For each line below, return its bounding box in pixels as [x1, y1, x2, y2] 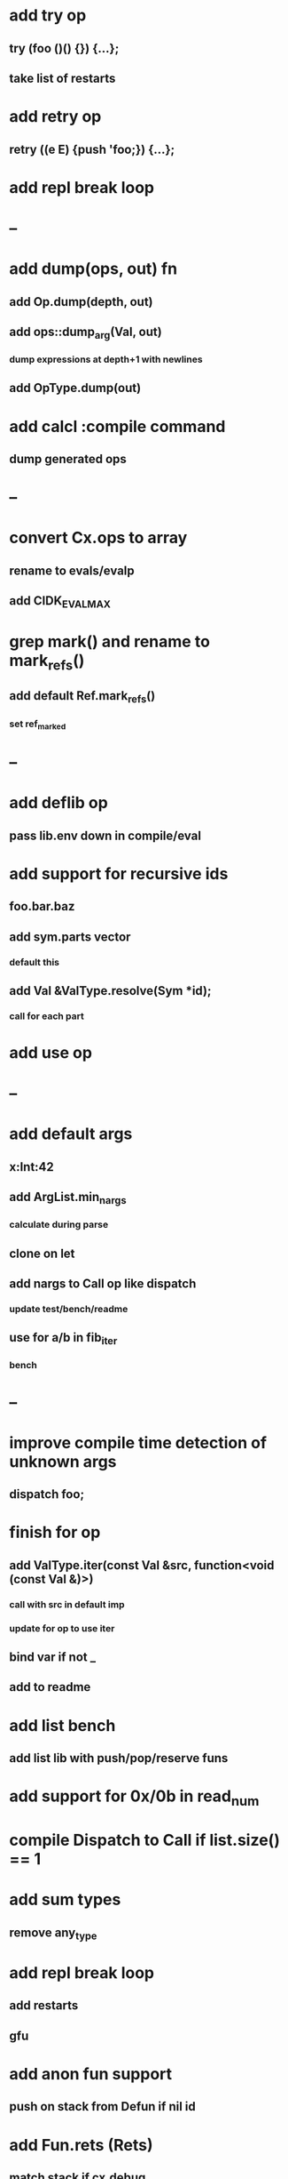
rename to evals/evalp [9, 563, 135, 578]
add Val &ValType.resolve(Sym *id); [9, 983, 212, 998]
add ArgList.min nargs [9, 1190, 127, 1207]
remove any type [9, 1925, 97, 1943]
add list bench [9, 1715, 116, 1735]
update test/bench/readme [9, 1302, 128, 1315]
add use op [9, 1043, 93, 1063]
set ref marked [9, 717, 66, 732]
